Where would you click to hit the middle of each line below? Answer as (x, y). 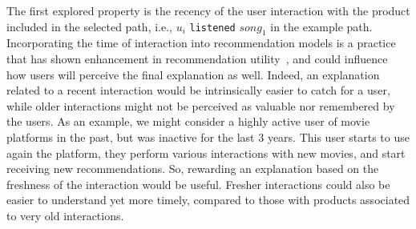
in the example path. (321, 26)
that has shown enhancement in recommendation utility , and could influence (197, 58)
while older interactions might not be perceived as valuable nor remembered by (201, 105)
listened (212, 28)
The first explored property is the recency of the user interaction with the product (208, 10)
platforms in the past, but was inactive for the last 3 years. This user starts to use (208, 137)
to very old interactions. (65, 215)
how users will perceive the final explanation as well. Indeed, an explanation (193, 74)
